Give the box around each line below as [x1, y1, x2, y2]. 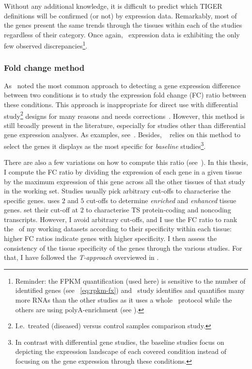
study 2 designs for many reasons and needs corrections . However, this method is [4, 109, 245, 121]
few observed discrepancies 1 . [4, 39, 88, 51]
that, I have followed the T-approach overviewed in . [4, 252, 159, 262]
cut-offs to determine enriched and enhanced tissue [86, 195, 236, 205]
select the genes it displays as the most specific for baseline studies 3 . [4, 140, 206, 151]
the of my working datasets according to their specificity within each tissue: [4, 224, 232, 234]
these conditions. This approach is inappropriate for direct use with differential [4, 99, 238, 110]
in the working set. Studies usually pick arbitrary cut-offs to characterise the [4, 186, 231, 196]
